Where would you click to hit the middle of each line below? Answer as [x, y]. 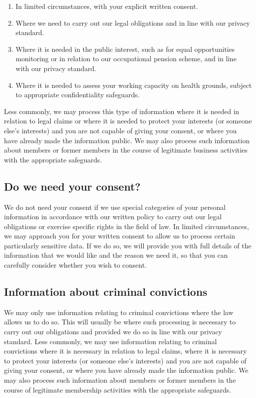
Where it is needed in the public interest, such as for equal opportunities [125, 49]
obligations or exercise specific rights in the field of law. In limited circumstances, [127, 226]
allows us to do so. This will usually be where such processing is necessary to [120, 322]
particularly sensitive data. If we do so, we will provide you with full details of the [128, 245]
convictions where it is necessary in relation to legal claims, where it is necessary [126, 351]
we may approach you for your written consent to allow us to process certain [120, 236]
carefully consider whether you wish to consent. [76, 265]
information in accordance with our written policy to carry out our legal [113, 217]
